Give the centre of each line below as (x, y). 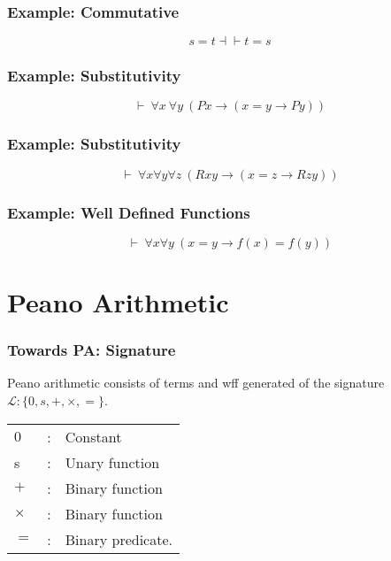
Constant (93, 436)
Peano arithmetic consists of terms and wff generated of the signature (196, 383)
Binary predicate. (119, 539)
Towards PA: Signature (92, 350)
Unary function (112, 462)
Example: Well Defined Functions (129, 212)
